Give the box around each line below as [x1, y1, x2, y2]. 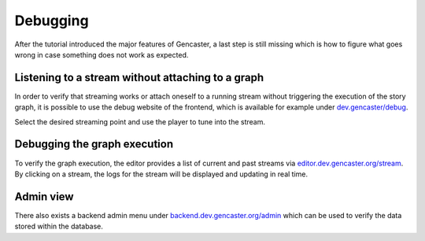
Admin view [14, 190, 74, 203]
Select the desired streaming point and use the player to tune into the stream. [14, 117, 265, 126]
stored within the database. [14, 221, 104, 232]
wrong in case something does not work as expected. [14, 50, 189, 59]
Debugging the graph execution [14, 138, 173, 151]
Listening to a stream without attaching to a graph [14, 71, 264, 84]
